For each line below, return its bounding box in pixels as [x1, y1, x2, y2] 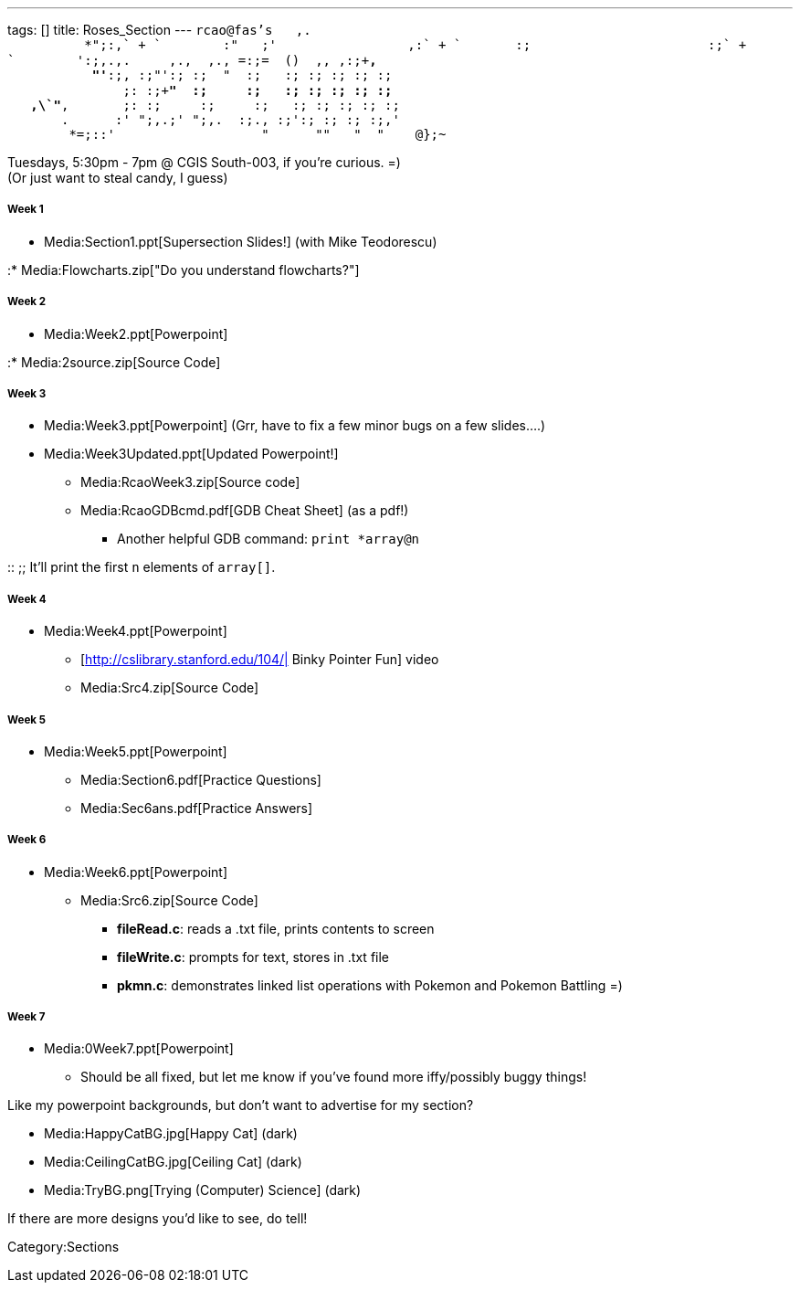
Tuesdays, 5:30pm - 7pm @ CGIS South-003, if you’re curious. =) [7, 154, 401, 170]
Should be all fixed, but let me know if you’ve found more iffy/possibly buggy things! [80, 1069, 587, 1085]
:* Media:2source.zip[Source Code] [7, 354, 221, 370]
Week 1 [7, 203, 44, 217]
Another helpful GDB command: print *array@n [117, 531, 420, 547]
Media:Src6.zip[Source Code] [80, 892, 258, 908]
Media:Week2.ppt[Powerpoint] [44, 325, 228, 342]
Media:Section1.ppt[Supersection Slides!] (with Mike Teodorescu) [44, 233, 437, 249]
